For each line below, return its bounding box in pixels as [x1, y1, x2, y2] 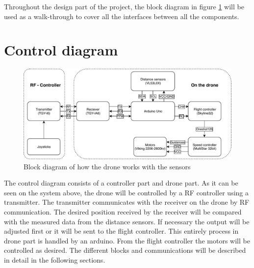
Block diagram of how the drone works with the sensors [24, 161, 191, 171]
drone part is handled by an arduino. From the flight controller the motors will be [4, 235, 250, 245]
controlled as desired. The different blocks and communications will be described [4, 245, 246, 255]
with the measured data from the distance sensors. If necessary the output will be [4, 216, 250, 226]
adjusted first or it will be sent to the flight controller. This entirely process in [4, 226, 239, 236]
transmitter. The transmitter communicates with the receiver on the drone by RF [4, 197, 250, 207]
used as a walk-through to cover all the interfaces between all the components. [4, 11, 239, 21]
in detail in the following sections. [4, 254, 105, 265]
